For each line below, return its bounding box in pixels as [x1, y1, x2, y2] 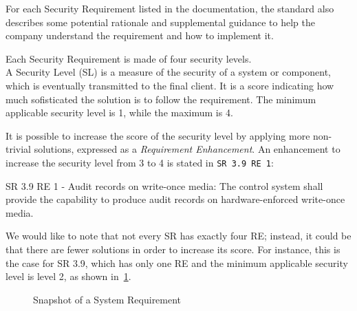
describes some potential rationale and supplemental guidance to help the [6, 14, 315, 29]
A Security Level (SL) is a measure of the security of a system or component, [6, 65, 331, 79]
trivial [6, 142, 32, 156]
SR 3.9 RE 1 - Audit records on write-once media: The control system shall [6, 178, 323, 193]
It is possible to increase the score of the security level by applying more [6, 128, 310, 142]
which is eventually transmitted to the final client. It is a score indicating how [6, 78, 334, 92]
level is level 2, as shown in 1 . [6, 269, 131, 283]
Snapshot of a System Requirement [33, 292, 182, 306]
